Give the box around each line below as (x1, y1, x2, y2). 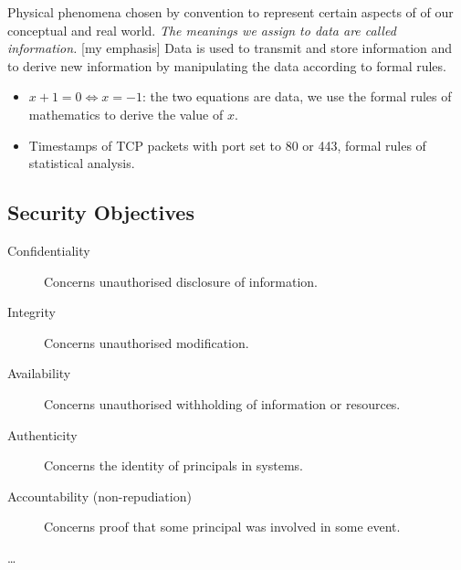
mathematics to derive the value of (28, 104, 224, 123)
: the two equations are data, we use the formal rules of (141, 87, 452, 106)
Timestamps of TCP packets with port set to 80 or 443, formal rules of (28, 135, 426, 154)
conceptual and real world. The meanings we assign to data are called (7, 20, 396, 39)
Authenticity (7, 425, 78, 444)
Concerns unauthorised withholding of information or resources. (44, 394, 401, 413)
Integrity (7, 302, 56, 322)
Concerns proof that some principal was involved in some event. (44, 517, 401, 536)
